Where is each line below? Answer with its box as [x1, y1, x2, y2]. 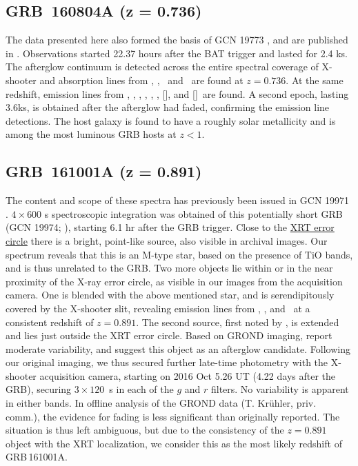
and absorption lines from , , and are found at [39, 72, 243, 87]
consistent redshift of [6, 314, 94, 329]
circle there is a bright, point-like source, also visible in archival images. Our [6, 233, 328, 247]
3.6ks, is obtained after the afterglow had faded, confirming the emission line [6, 100, 330, 114]
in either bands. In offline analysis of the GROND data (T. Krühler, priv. [6, 396, 317, 410]
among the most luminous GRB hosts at [6, 127, 177, 141]
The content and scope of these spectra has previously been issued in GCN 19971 [6, 193, 350, 207]
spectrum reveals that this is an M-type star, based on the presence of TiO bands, [6, 247, 353, 261]
